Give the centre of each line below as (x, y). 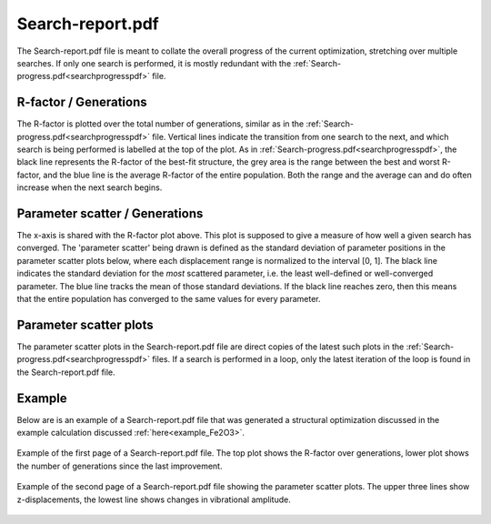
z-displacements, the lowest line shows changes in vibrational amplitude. (154, 499)
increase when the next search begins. (90, 187)
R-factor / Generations (82, 102)
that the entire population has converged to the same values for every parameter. (169, 299)
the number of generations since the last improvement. (120, 466)
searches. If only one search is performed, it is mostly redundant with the (154, 63)
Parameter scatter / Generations (110, 213)
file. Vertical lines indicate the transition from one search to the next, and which (300, 136)
